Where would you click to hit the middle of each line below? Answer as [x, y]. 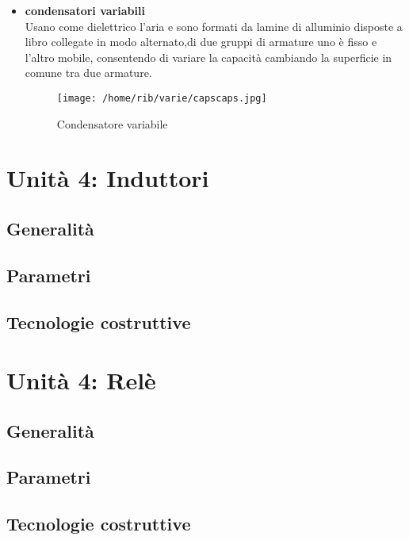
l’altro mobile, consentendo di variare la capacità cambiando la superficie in [208, 57]
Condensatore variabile [112, 123]
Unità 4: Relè [81, 380]
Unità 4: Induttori [108, 178]
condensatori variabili [85, 10]
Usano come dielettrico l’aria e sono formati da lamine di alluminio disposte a [214, 26]
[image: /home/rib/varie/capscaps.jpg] [162, 98]
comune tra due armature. [88, 73]
